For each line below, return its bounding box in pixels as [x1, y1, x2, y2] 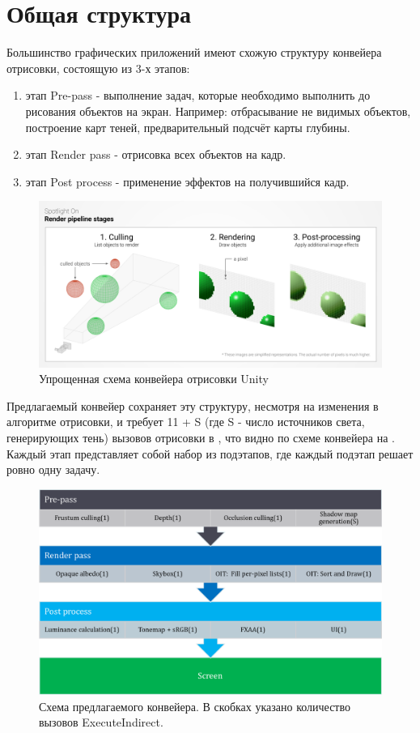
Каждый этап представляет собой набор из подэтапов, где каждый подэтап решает [6, 445, 414, 462]
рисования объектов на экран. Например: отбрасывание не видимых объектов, [25, 102, 411, 119]
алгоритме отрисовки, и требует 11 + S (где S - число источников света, [6, 413, 365, 430]
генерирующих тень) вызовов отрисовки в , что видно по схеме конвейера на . [6, 429, 395, 446]
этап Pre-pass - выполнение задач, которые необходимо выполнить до [25, 87, 371, 104]
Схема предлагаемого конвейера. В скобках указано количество [39, 697, 351, 714]
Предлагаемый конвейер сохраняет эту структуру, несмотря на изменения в [6, 397, 379, 414]
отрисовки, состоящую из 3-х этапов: [6, 59, 190, 76]
